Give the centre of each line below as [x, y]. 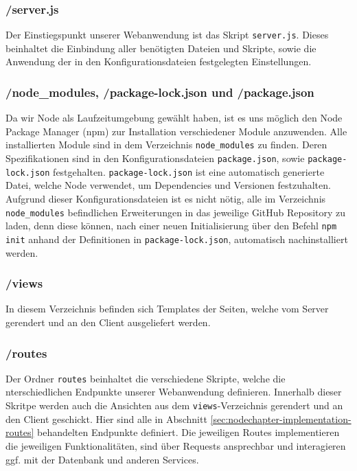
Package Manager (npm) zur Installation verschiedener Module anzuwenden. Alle [176, 131]
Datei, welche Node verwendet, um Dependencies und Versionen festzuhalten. [168, 185]
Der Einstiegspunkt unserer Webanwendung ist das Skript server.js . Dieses [167, 35]
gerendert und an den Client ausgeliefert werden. [108, 322]
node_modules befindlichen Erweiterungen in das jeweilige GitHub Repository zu [176, 212]
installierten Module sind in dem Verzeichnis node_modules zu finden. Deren [166, 145]
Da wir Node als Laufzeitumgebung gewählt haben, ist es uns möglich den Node [174, 118]
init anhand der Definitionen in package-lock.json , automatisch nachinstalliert [177, 239]
